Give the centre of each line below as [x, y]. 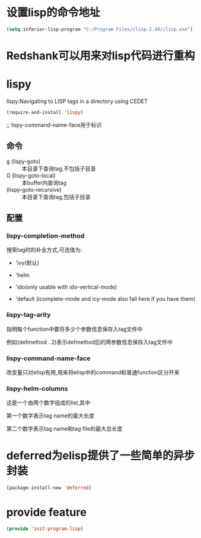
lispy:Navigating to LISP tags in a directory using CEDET [77, 101]
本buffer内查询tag [44, 183]
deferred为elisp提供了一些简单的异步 [100, 456]
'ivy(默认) [27, 263]
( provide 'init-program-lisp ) [45, 529]
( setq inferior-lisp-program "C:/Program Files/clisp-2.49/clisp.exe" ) [100, 29]
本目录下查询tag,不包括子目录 [59, 169]
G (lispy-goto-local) [31, 175]
